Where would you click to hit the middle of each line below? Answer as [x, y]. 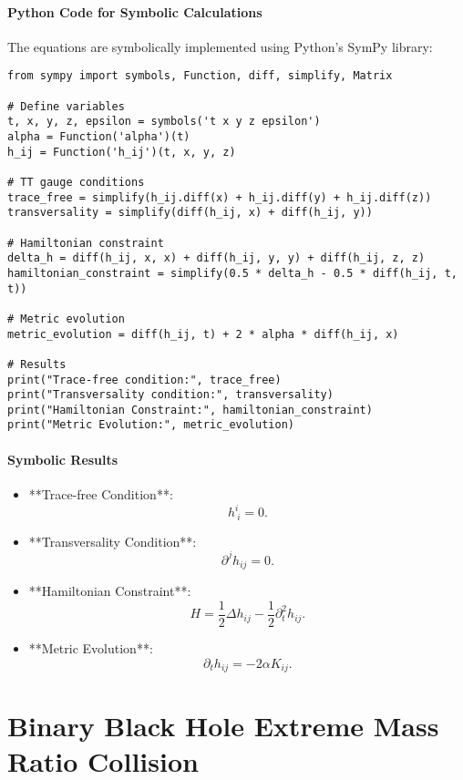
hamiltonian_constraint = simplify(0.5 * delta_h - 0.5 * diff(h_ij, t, [232, 273]
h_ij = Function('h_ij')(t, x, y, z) [122, 152]
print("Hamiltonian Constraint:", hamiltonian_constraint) [190, 410]
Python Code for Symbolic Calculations [135, 11]
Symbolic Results [63, 459]
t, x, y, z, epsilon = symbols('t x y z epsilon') [164, 122]
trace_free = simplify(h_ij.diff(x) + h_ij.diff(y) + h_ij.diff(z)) [220, 197]
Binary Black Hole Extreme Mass [223, 726]
